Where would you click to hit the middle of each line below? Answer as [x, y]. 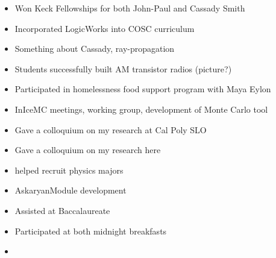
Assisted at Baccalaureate [62, 210]
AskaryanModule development [71, 190]
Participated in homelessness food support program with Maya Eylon [143, 89]
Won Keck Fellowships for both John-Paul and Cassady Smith [130, 8]
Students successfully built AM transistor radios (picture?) [123, 68]
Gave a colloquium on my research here [88, 150]
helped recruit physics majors [69, 170]
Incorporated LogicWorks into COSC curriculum [105, 28]
